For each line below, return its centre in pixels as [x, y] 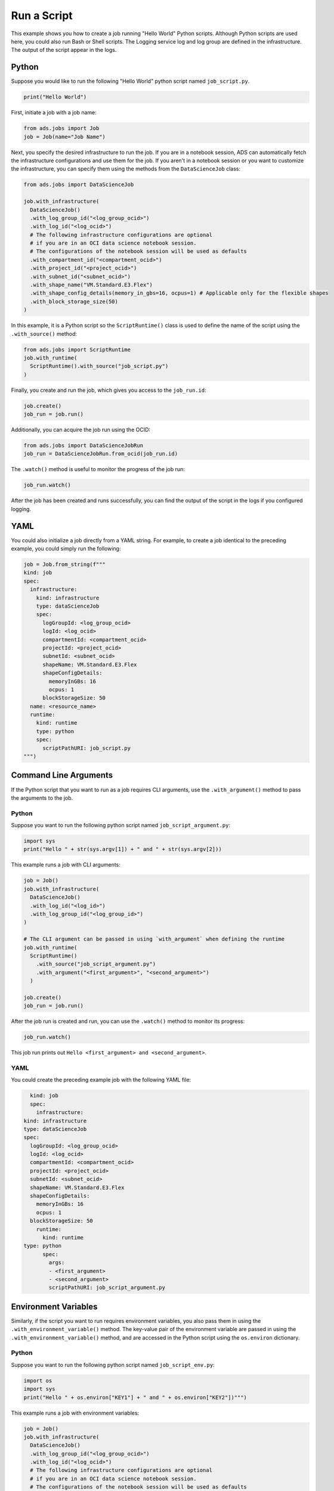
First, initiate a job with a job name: [54, 113]
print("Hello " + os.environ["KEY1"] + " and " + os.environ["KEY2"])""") [135, 1397]
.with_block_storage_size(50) [74, 301]
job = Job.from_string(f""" [64, 564]
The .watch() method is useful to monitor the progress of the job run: [98, 469]
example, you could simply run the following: [66, 549]
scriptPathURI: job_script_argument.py [107, 1288]
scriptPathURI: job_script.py [87, 748]
